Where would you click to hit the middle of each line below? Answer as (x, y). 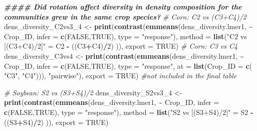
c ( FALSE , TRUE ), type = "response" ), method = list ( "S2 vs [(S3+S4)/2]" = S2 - (129, 112)
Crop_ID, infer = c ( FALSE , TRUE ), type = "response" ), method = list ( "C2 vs (125, 36)
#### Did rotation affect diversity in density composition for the (123, 7)
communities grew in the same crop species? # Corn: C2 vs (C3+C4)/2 (125, 16)
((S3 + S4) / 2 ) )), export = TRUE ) (56, 122)
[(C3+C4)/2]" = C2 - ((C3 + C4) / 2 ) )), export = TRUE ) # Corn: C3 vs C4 (121, 46)
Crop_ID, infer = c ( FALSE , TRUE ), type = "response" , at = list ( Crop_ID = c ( (128, 65)
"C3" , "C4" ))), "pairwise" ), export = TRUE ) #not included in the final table (120, 76)
